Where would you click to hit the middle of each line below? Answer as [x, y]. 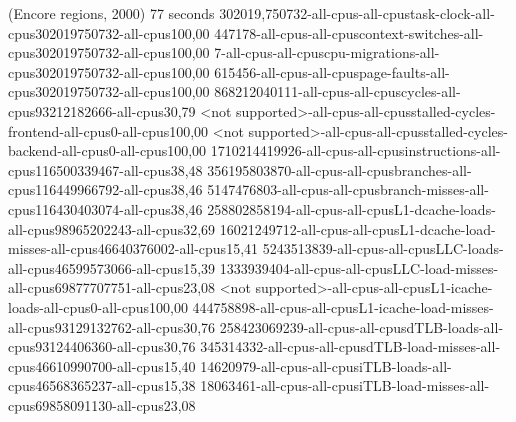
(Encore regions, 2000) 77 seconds [111, 13]
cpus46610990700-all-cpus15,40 [102, 365]
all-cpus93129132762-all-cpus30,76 [112, 326]
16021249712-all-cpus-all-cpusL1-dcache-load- [357, 228]
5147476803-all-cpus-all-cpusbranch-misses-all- [348, 189]
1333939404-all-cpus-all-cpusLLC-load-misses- [359, 267]
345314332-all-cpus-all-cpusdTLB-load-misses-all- [350, 346]
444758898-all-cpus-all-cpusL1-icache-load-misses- [343, 306]
